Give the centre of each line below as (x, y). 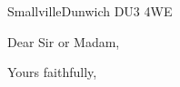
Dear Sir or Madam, (64, 41)
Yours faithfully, (52, 72)
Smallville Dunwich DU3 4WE (90, 11)
